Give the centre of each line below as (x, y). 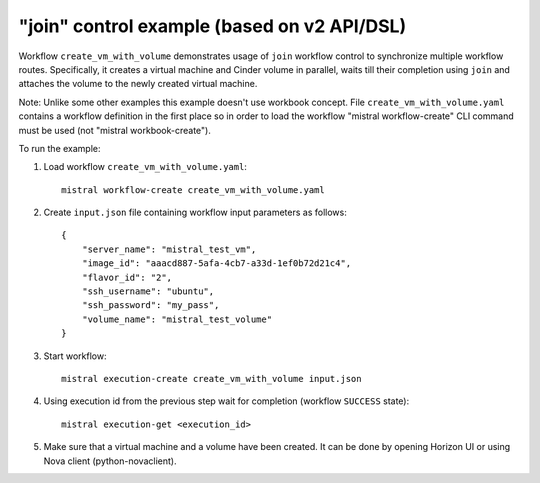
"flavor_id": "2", (127, 277)
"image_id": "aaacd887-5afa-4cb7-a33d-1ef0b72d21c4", (216, 263)
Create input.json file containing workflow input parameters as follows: (195, 212)
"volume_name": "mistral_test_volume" (177, 319)
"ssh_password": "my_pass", (150, 305)
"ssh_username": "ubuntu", (148, 291)
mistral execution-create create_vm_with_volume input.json (211, 378)
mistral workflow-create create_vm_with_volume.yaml (193, 189)
